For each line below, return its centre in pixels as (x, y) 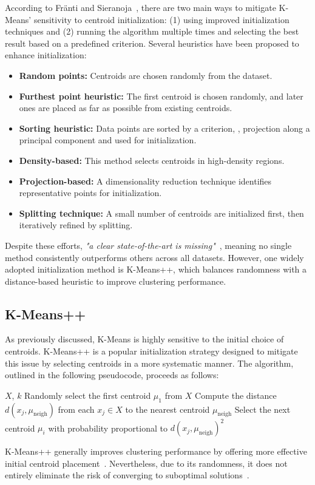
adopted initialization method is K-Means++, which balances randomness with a (156, 269)
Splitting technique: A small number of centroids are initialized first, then (161, 213)
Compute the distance (236, 395)
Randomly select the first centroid (88, 395)
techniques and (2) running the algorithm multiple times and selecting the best (152, 31)
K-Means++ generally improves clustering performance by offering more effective (156, 451)
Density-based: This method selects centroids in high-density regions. (152, 160)
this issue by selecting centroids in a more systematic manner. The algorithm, (149, 363)
